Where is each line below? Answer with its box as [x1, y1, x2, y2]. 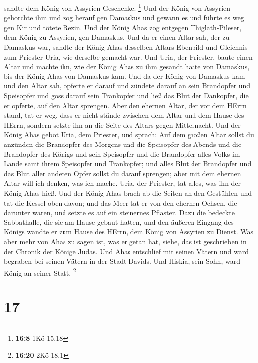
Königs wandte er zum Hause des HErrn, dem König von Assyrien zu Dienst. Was [4, 226, 253, 237]
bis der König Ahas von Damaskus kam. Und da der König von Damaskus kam [4, 71, 245, 81]
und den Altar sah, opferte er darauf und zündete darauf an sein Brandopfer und [4, 80, 251, 91]
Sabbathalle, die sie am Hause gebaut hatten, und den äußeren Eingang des [4, 217, 234, 227]
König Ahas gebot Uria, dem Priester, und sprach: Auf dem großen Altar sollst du [4, 129, 254, 140]
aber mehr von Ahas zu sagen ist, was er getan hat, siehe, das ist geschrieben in [4, 236, 247, 246]
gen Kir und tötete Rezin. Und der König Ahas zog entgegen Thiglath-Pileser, [4, 22, 242, 32]
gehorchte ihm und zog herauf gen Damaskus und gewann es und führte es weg [4, 12, 244, 23]
